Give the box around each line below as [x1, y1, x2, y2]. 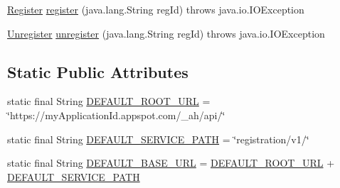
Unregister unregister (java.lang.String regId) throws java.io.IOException [7, 26, 325, 40]
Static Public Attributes [7, 60, 188, 82]
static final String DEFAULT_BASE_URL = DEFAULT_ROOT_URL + [7, 155, 335, 170]
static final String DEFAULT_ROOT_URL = [7, 94, 211, 109]
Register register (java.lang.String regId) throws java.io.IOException [7, 2, 304, 16]
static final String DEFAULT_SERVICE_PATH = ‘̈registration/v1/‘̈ [7, 131, 309, 146]
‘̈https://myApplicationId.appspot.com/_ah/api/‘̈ [7, 107, 225, 122]
